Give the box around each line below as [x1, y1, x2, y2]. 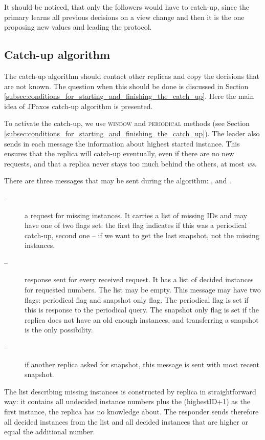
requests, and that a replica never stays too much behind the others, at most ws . [4, 158, 257, 169]
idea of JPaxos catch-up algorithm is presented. [4, 100, 153, 111]
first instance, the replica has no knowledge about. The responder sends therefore [4, 406, 259, 417]
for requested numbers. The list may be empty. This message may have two [25, 284, 261, 295]
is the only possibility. [25, 324, 93, 335]
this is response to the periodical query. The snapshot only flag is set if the [25, 304, 259, 315]
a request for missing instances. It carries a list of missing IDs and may [25, 209, 248, 220]
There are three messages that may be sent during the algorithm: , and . [4, 175, 231, 186]
